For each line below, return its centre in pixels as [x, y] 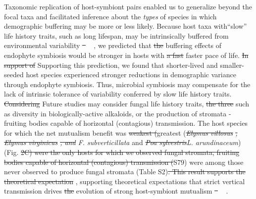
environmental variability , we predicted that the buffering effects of [113, 45]
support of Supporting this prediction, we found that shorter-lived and [111, 65]
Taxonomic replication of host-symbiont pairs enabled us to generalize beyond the [128, 6]
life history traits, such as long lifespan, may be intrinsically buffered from [116, 35]
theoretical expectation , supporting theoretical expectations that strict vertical [125, 181]
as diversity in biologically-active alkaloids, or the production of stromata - [118, 113]
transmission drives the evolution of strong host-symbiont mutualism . [116, 191]
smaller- [232, 65]
